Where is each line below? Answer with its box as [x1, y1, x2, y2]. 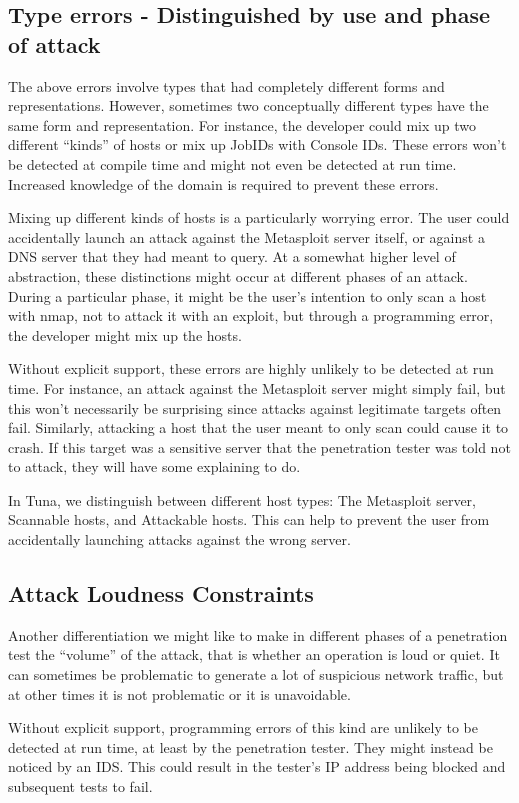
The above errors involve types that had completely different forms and [8, 75, 445, 96]
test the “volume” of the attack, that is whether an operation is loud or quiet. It [8, 644, 500, 665]
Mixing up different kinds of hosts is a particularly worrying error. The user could [8, 207, 510, 228]
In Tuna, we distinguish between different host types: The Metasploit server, [8, 489, 477, 510]
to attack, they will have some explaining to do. [8, 456, 301, 477]
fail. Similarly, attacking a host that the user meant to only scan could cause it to [8, 417, 509, 438]
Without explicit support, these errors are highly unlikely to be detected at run [8, 358, 494, 379]
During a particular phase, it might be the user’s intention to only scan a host [8, 285, 487, 306]
